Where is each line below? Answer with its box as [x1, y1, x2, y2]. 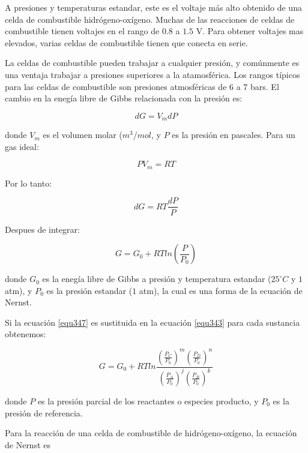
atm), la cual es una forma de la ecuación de [139, 284, 303, 296]
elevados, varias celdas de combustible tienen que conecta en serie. [5, 36, 248, 49]
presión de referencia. [5, 406, 83, 419]
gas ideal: [5, 140, 39, 152]
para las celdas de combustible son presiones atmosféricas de [5, 80, 227, 92]
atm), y [5, 284, 32, 296]
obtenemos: [5, 328, 46, 340]
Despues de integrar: [5, 223, 80, 235]
